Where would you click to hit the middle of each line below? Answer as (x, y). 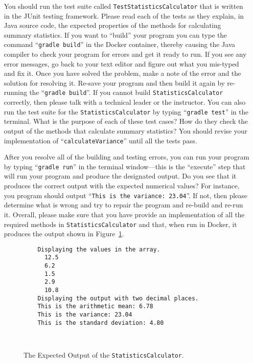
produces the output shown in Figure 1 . (64, 234)
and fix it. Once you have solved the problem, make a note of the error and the (123, 73)
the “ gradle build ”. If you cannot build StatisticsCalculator (126, 92)
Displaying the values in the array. (99, 249)
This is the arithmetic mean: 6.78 (95, 306)
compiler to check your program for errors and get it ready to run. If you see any (125, 54)
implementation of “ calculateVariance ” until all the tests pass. (101, 140)
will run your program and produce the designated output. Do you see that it (120, 176)
